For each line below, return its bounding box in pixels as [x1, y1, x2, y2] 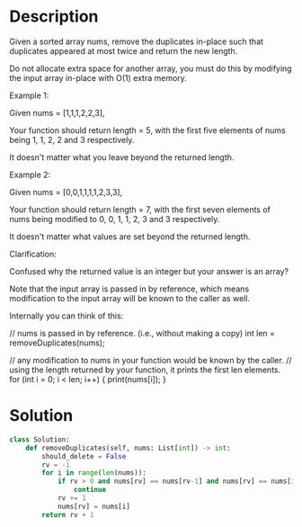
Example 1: [9, 90, 49, 101]
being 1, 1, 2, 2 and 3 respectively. [9, 134, 135, 145]
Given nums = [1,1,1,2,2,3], [9, 107, 105, 118]
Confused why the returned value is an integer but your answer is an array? [9, 265, 289, 276]
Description [9, 6, 99, 27]
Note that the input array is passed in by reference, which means [9, 283, 250, 294]
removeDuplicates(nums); [9, 337, 105, 348]
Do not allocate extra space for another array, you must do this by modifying [9, 63, 292, 74]
